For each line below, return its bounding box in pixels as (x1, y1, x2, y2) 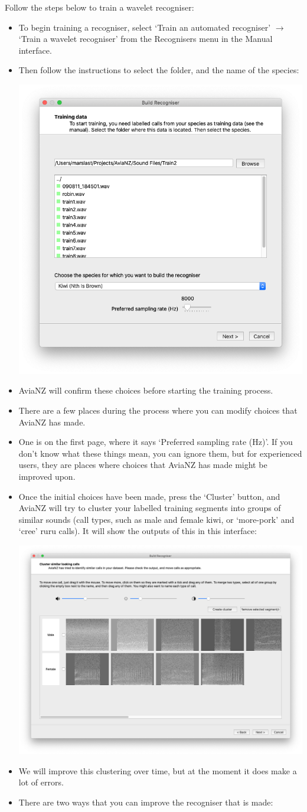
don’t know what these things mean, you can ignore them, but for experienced (18, 447, 302, 459)
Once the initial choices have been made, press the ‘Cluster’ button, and (18, 490, 280, 502)
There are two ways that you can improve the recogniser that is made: (18, 795, 273, 808)
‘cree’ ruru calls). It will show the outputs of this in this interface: (18, 525, 257, 537)
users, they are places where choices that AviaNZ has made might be (18, 459, 267, 471)
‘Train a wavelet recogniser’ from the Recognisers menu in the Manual (18, 32, 273, 45)
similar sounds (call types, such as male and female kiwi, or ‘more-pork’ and (18, 513, 295, 525)
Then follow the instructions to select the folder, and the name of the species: (18, 64, 299, 76)
